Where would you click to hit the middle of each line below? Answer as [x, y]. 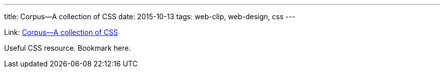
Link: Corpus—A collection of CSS [61, 32]
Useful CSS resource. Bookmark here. [67, 48]
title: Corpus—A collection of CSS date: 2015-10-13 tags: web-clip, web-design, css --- [150, 16]
